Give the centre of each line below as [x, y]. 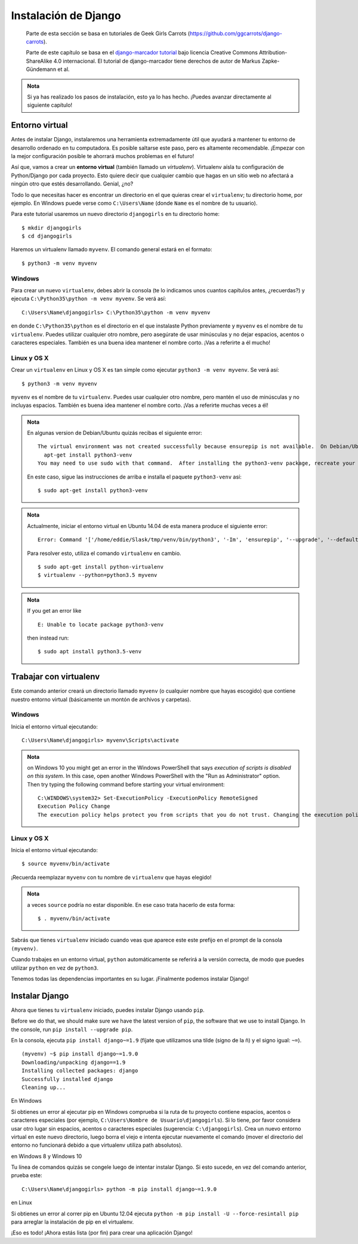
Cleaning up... [44, 1087]
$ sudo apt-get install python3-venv [93, 490]
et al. [64, 69]
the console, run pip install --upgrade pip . [72, 1029]
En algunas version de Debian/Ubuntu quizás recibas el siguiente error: [115, 433]
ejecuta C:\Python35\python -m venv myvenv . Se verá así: [89, 299]
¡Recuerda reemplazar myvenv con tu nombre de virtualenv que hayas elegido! [111, 877]
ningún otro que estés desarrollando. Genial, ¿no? [72, 184]
